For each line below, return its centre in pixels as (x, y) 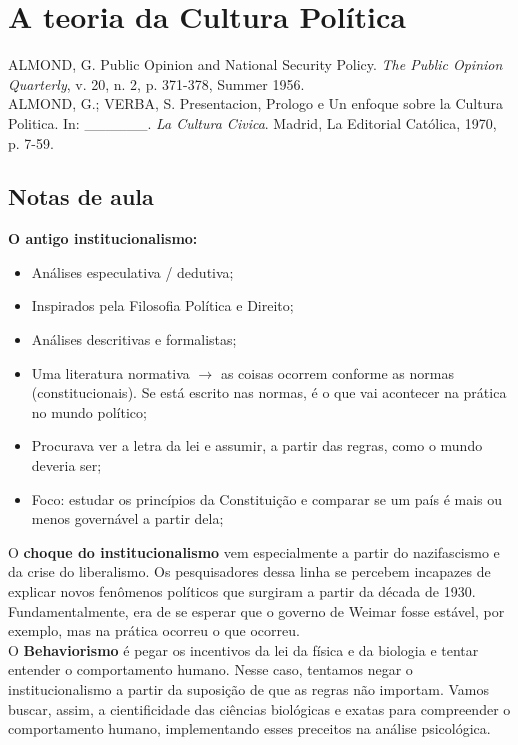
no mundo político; (89, 411)
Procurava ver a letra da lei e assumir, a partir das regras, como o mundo (257, 445)
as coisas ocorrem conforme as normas (337, 372)
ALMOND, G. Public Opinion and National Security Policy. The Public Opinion (255, 64)
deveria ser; (66, 465)
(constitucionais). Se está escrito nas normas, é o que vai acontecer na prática (269, 392)
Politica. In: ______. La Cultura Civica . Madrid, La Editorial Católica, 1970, (252, 122)
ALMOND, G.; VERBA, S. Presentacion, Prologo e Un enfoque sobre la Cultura (255, 103)
